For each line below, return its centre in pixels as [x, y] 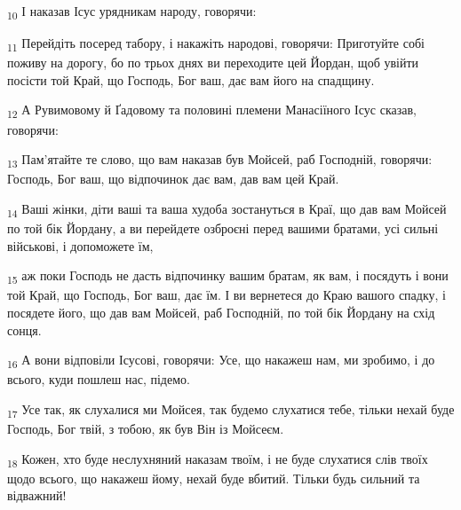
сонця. [24, 330]
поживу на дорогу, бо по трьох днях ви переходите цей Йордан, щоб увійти [213, 63]
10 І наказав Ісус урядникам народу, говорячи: [132, 12]
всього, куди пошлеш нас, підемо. [99, 379]
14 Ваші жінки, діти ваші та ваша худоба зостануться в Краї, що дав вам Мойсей [227, 209]
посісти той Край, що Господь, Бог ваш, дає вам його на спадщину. [191, 79]
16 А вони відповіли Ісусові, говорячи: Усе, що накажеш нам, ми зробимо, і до [221, 361]
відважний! [37, 495]
